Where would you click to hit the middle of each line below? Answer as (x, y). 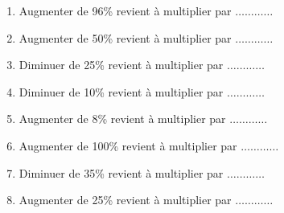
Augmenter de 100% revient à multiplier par (128, 145)
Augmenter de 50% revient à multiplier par (125, 37)
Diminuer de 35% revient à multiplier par (121, 172)
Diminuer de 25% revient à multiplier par (121, 65)
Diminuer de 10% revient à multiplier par (121, 91)
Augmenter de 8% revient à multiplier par (122, 119)
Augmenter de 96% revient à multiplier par (125, 10)
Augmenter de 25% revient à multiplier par (125, 200)
